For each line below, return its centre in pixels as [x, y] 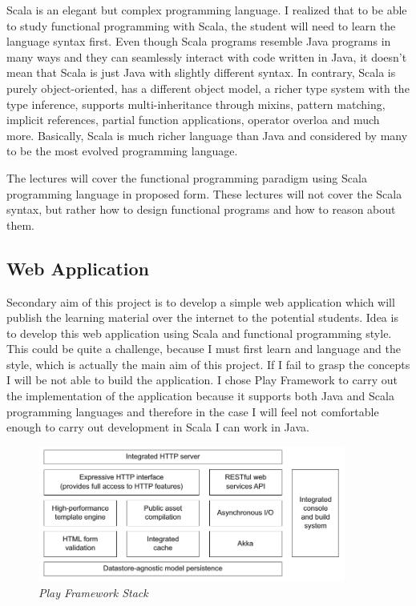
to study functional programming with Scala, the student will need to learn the [201, 25]
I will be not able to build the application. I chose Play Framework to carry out [202, 380]
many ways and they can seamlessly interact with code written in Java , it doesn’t [207, 56]
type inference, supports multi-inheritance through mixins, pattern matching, [196, 104]
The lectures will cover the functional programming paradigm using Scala [187, 177]
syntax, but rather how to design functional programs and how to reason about [201, 209]
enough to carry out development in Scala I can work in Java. [158, 427]
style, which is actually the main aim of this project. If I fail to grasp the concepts [208, 364]
